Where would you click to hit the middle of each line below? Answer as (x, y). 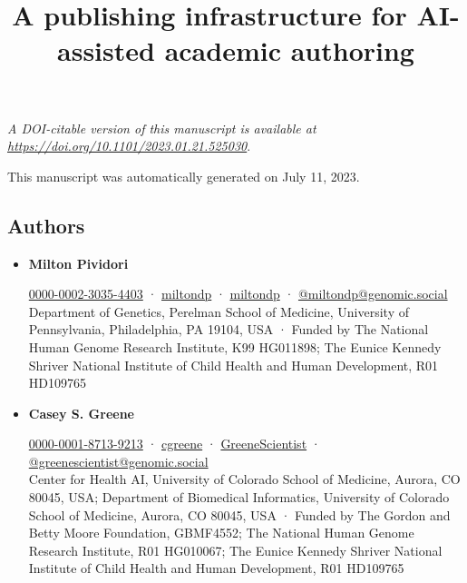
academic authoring (289, 50)
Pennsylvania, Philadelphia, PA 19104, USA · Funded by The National (229, 329)
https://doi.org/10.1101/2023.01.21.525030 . (129, 146)
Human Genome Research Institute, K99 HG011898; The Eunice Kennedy (235, 346)
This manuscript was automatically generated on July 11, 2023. (184, 176)
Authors (46, 225)
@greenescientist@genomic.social (118, 461)
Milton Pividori (78, 263)
